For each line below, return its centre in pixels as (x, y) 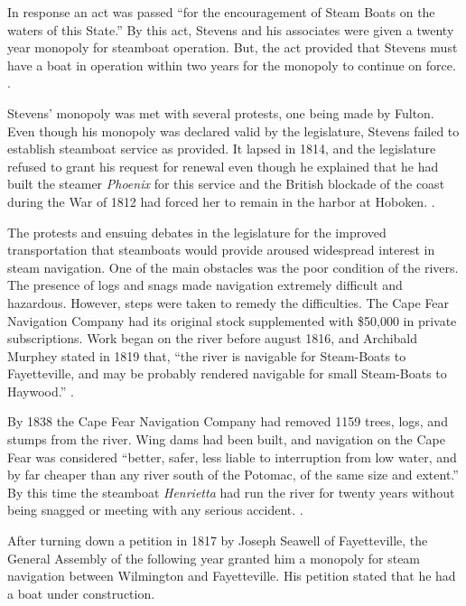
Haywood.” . (41, 391)
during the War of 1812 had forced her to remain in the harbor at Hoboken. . (221, 201)
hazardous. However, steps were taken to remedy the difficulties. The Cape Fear (228, 302)
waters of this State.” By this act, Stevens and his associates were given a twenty (231, 29)
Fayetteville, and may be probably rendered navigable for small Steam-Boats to (227, 373)
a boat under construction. (81, 593)
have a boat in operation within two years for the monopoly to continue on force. (232, 65)
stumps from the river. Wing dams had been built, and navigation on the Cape (226, 439)
